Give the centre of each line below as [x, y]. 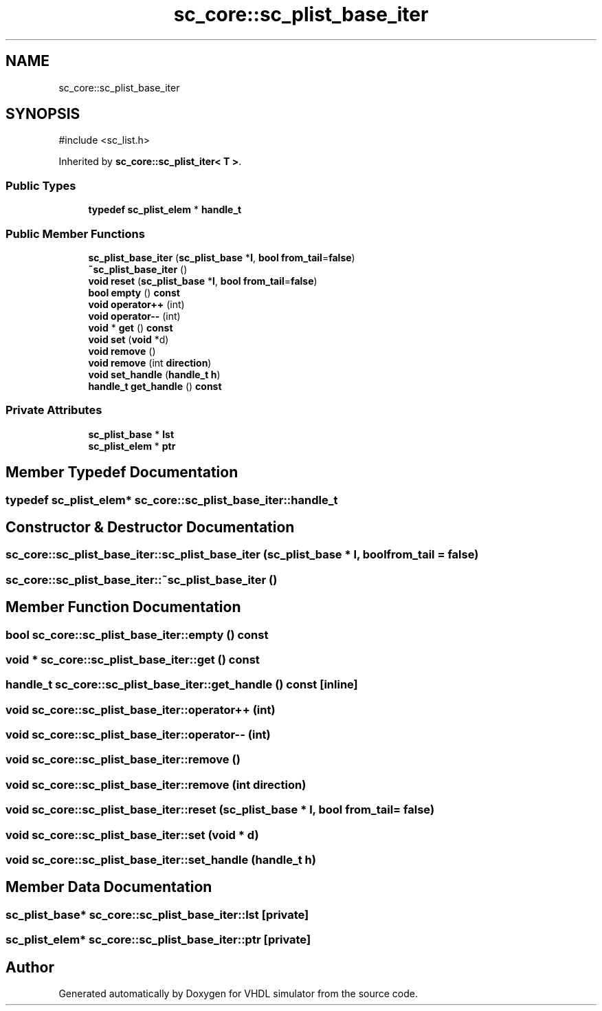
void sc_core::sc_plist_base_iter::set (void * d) [132, 835]
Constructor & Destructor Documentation [150, 527]
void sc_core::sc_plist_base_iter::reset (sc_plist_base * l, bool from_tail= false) [220, 810]
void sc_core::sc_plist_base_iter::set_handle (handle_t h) [161, 859]
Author [30, 967]
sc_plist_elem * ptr [132, 446]
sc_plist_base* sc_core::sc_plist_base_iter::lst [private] [157, 914]
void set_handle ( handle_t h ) [154, 374]
